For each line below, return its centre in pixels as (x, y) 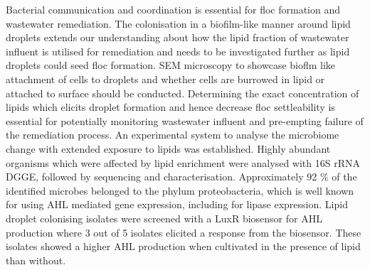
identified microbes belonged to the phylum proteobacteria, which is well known (180, 190)
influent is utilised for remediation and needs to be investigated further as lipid (178, 51)
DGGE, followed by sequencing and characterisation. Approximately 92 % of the (181, 177)
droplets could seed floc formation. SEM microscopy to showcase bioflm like (171, 65)
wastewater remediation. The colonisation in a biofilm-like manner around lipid (178, 23)
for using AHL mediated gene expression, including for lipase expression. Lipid (177, 204)
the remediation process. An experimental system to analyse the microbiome (173, 135)
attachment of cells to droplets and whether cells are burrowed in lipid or (165, 79)
